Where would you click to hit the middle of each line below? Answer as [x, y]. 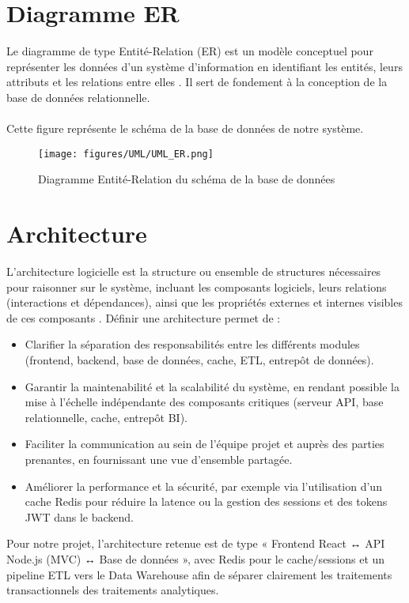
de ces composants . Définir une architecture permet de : [144, 317]
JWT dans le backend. [79, 516]
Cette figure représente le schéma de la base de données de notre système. [185, 128]
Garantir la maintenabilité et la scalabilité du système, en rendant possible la [212, 386]
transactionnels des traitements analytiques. [113, 590]
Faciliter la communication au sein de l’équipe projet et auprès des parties [204, 444]
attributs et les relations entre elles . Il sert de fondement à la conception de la [197, 82]
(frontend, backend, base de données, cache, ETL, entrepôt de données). [199, 360]
